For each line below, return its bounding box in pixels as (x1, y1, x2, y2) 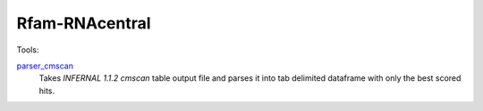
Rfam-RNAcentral (16, 13, 151, 33)
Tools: (16, 44, 39, 55)
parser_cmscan (16, 60, 73, 71)
